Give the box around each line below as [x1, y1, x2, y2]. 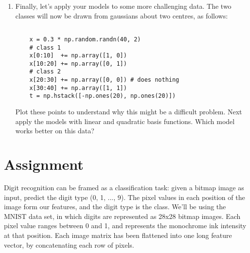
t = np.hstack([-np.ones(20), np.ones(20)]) [29, 92, 176, 100]
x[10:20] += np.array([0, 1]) [29, 60, 127, 67]
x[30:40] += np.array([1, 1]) [29, 84, 127, 91]
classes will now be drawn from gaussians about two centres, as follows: [15, 10, 228, 20]
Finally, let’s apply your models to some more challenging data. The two [15, 1, 232, 11]
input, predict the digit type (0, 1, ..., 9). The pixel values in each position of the [4, 192, 245, 202]
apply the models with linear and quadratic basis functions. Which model [15, 116, 235, 126]
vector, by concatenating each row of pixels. [4, 239, 134, 250]
